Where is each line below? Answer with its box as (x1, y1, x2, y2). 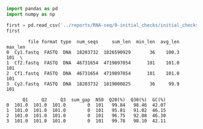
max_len (6, 44, 26, 50)
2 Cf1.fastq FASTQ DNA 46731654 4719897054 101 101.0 (6, 70, 180, 77)
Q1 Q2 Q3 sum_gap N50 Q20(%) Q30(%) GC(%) (22, 96, 166, 102)
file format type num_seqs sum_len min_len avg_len (28, 39, 180, 45)
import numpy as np (6, 11, 56, 17)
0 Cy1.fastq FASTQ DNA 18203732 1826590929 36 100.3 (6, 49, 180, 55)
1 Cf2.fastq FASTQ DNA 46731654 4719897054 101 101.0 (6, 60, 180, 66)
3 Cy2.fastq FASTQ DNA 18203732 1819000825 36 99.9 (6, 81, 180, 87)
